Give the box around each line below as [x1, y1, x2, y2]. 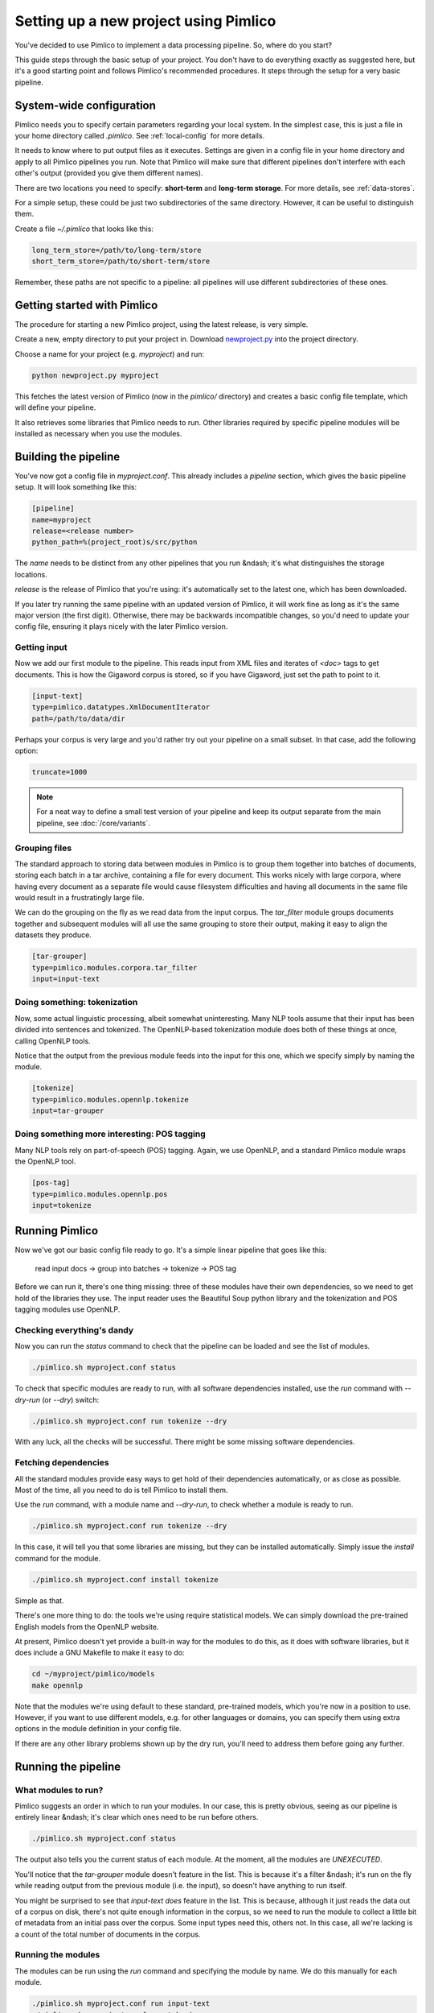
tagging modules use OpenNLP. [14, 1304, 121, 1314]
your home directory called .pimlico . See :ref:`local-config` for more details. [14, 131, 265, 141]
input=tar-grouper [31, 1106, 104, 1115]
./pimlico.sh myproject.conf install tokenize [31, 1575, 219, 1584]
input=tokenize [31, 1201, 92, 1209]
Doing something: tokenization [14, 997, 138, 1008]
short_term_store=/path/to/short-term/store [31, 257, 211, 266]
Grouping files [14, 842, 72, 854]
